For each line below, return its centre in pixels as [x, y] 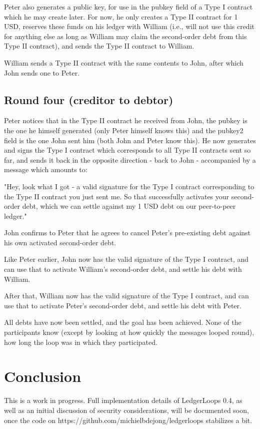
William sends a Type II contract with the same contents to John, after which [124, 62]
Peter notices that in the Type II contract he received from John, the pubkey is [126, 120]
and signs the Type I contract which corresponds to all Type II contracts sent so [127, 150]
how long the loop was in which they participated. [81, 342]
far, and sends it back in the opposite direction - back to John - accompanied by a [130, 159]
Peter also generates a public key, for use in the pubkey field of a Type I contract [128, 7]
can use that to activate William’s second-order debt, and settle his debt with [123, 269]
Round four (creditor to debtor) [89, 99]
